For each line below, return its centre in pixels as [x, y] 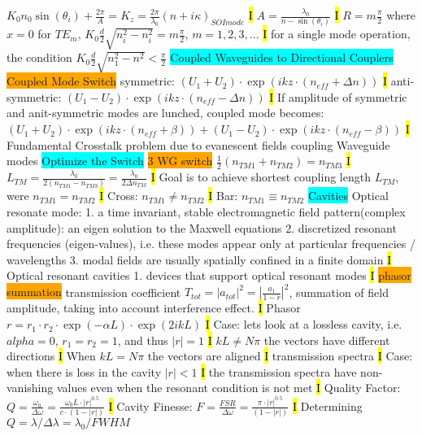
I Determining [327, 405]
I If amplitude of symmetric [338, 96]
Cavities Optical [348, 196]
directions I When [51, 356]
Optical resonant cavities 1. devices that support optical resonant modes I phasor [209, 275]
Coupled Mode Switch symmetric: [91, 81]
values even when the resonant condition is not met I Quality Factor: [228, 388]
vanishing [30, 388]
